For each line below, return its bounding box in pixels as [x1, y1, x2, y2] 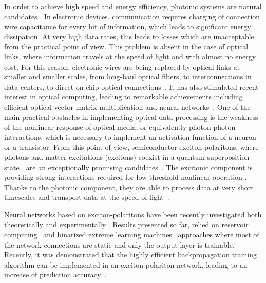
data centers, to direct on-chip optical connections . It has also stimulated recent [4, 81, 259, 92]
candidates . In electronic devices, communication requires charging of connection [4, 11, 260, 22]
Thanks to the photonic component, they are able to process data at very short [4, 181, 254, 192]
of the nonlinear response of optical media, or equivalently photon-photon [4, 122, 236, 132]
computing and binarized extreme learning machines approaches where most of [4, 229, 259, 240]
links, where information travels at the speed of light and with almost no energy [4, 51, 256, 62]
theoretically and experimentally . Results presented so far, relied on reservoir [4, 219, 249, 230]
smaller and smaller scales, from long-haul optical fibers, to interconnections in [4, 71, 252, 82]
